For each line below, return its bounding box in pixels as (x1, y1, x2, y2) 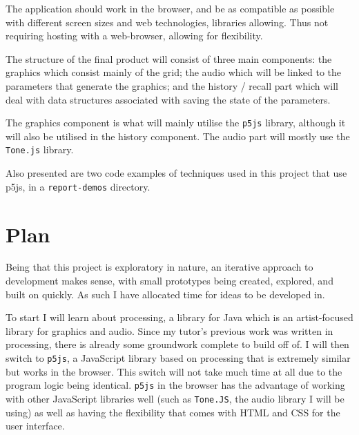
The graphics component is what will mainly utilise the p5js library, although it (6, 115, 346, 130)
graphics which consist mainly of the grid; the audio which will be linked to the (6, 65, 342, 79)
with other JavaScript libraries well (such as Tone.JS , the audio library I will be (6, 391, 345, 405)
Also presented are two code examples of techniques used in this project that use (6, 166, 347, 180)
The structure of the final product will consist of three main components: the (6, 51, 332, 66)
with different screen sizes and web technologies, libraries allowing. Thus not (6, 14, 329, 29)
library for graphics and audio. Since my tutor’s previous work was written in (6, 323, 333, 338)
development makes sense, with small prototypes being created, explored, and (6, 273, 333, 288)
